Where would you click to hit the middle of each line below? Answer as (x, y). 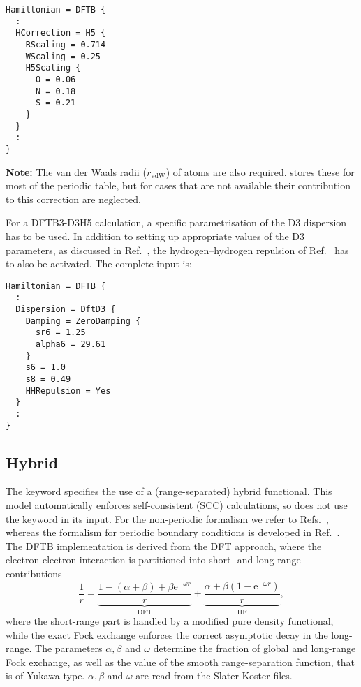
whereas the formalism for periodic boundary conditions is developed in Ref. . (173, 532)
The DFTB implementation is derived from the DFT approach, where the (164, 546)
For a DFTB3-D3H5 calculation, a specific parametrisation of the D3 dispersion (176, 222)
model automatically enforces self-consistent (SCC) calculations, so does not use (177, 505)
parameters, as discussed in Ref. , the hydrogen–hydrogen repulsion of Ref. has (177, 250)
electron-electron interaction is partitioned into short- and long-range (153, 560)
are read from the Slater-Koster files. (214, 675)
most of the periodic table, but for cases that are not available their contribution (178, 185)
